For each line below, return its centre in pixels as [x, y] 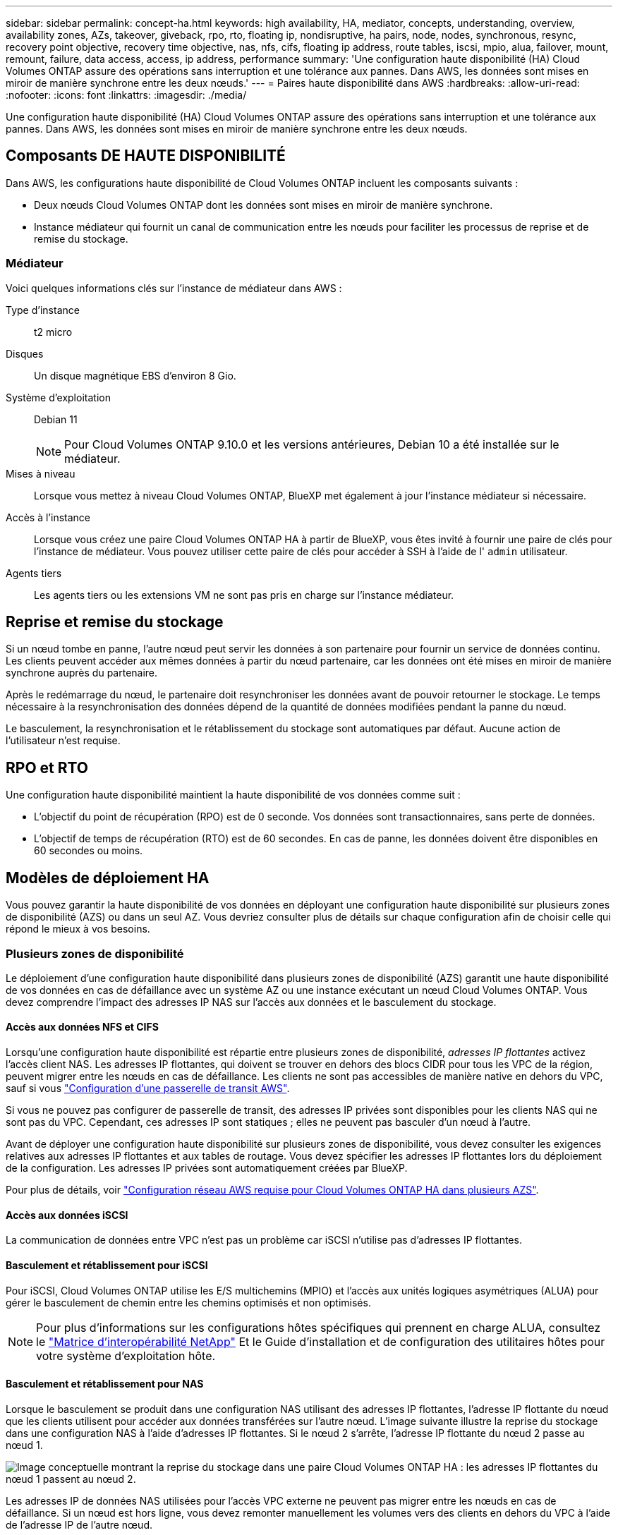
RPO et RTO [47, 767]
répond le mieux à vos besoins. [78, 929]
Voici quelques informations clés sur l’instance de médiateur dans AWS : [174, 288]
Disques [25, 353]
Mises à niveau [41, 473]
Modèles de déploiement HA [108, 878]
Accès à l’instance [48, 517]
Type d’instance [43, 310]
